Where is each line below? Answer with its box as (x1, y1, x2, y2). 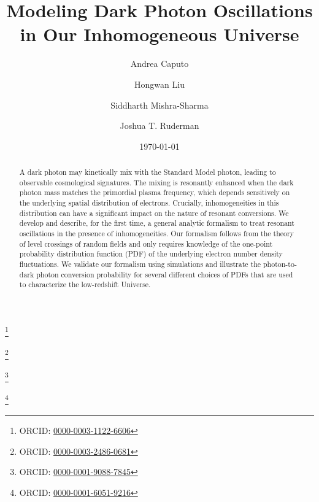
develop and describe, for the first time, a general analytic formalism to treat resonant (19, 218, 294, 228)
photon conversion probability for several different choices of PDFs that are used (36, 269, 293, 279)
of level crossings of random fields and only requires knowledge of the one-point (19, 238, 273, 249)
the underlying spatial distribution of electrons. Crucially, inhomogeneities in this (19, 198, 279, 208)
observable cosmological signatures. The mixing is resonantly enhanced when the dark (19, 177, 294, 187)
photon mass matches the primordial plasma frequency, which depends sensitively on (19, 187, 290, 198)
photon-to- (263, 258, 297, 269)
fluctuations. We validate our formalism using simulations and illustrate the (19, 258, 261, 269)
